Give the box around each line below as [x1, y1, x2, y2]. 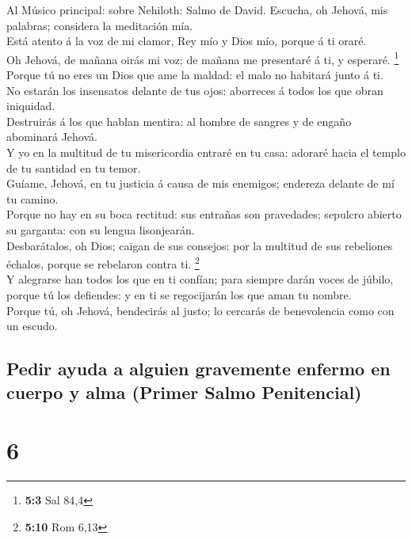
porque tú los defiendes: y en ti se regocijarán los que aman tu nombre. [6, 287, 352, 302]
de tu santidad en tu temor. [6, 159, 141, 176]
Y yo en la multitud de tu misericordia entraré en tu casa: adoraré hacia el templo [6, 144, 406, 160]
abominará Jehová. [6, 128, 97, 145]
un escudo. [6, 318, 58, 334]
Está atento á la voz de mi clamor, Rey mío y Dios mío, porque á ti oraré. [6, 32, 367, 49]
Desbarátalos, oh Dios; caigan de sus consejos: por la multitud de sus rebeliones [6, 237, 393, 253]
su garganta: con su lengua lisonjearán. [6, 221, 195, 238]
